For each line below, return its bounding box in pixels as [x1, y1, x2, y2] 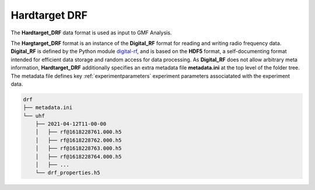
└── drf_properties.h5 [35, 170, 100, 176]
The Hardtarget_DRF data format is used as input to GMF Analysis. [10, 29, 172, 36]
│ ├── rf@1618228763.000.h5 [35, 145, 122, 152]
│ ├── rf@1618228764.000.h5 [35, 153, 122, 160]
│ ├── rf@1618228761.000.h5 [35, 129, 122, 135]
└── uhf [23, 112, 45, 119]
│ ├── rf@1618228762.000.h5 [35, 137, 122, 143]
